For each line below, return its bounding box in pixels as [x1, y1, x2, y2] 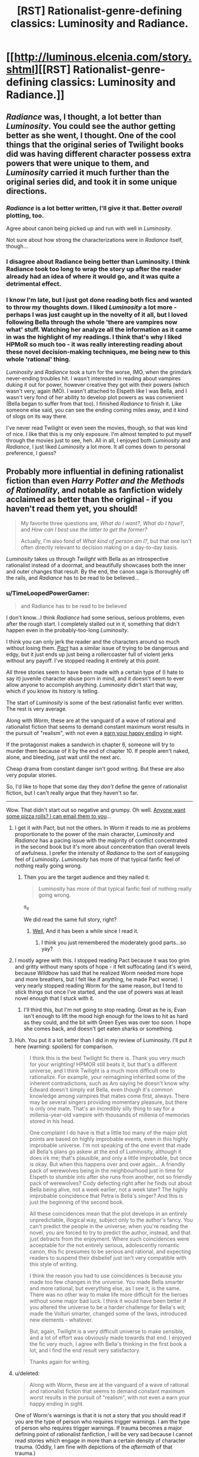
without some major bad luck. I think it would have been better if [29, 1297, 187, 1304]
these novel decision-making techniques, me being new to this [6, 348, 191, 356]
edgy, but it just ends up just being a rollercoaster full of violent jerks [6, 651, 174, 658]
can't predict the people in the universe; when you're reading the [29, 1223, 188, 1229]
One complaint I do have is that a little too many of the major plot [29, 1129, 188, 1136]
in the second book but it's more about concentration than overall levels [14, 843, 191, 850]
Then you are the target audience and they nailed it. [23, 873, 150, 881]
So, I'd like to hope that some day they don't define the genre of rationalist [6, 783, 188, 790]
